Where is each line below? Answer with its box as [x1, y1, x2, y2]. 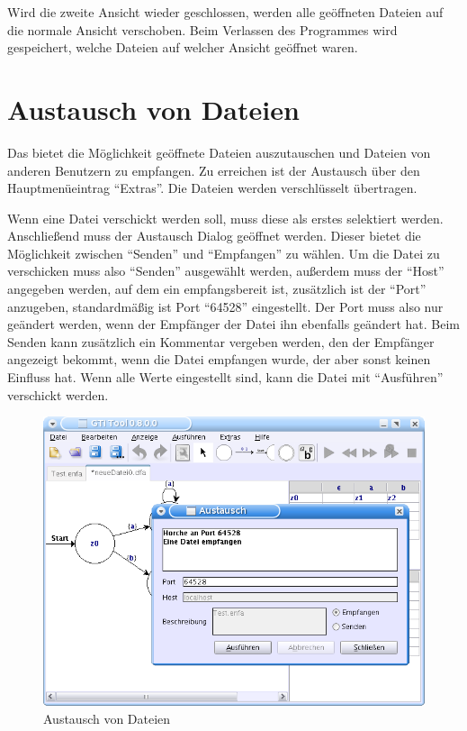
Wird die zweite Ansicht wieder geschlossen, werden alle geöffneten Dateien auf [7, 3, 444, 21]
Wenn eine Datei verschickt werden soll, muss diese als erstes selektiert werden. [7, 208, 444, 227]
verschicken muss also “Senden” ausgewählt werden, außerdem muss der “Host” [7, 261, 445, 280]
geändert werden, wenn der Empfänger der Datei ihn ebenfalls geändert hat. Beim [7, 315, 460, 334]
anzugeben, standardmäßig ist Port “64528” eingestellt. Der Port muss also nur [7, 297, 444, 315]
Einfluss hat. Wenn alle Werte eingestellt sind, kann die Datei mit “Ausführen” [7, 368, 444, 387]
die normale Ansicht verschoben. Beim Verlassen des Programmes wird [7, 20, 398, 39]
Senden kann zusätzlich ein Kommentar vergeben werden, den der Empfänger [7, 332, 435, 351]
